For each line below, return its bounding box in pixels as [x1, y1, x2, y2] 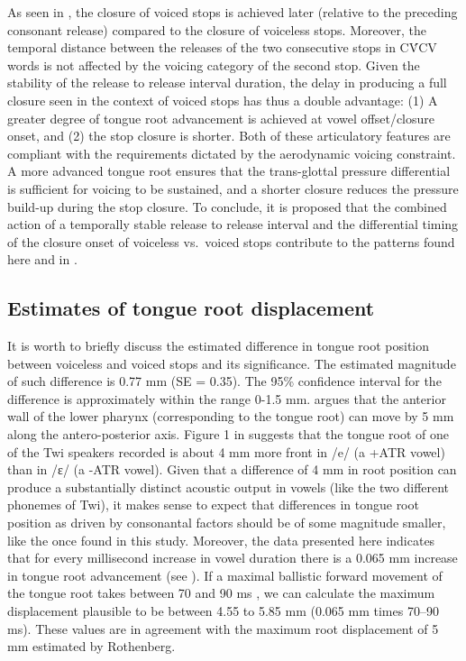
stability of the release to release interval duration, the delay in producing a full [7, 73, 447, 92]
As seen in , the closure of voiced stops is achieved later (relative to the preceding [7, 3, 458, 21]
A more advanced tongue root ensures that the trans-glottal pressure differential [7, 161, 451, 180]
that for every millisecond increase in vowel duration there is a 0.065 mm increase [7, 548, 458, 567]
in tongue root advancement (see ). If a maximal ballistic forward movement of [7, 565, 443, 584]
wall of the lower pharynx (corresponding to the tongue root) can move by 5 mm [7, 407, 454, 426]
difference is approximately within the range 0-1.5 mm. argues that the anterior [7, 389, 446, 408]
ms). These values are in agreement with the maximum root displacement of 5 [7, 619, 439, 638]
